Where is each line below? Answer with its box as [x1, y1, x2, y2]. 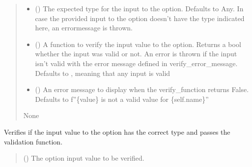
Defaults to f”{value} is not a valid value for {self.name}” [35, 94, 209, 104]
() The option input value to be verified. [23, 153, 144, 163]
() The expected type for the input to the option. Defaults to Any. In [35, 3, 244, 13]
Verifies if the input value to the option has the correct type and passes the [4, 126, 230, 137]
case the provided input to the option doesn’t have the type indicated [35, 13, 245, 23]
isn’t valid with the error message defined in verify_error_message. [35, 58, 238, 68]
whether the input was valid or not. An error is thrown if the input [35, 48, 237, 59]
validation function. [4, 136, 63, 146]
